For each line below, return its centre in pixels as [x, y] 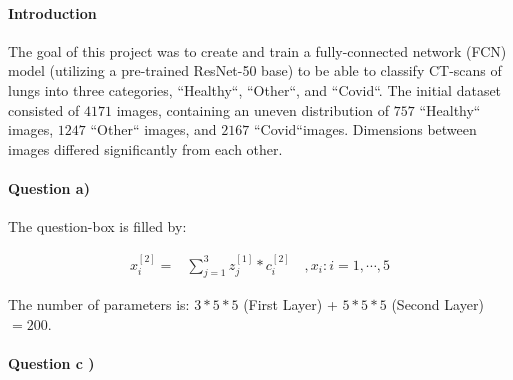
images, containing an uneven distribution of [253, 109]
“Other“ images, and [153, 129]
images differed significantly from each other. [145, 148]
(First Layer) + [290, 304]
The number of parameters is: [99, 304]
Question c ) [51, 363]
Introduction [52, 12]
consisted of [44, 109]
